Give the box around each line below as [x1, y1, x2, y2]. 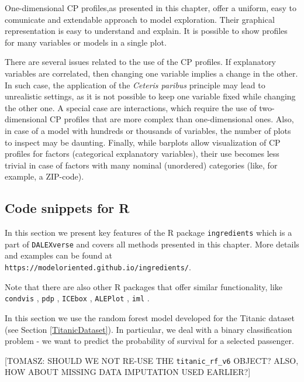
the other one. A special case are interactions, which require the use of [5, 101, 257, 113]
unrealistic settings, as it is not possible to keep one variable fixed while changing [5, 90, 296, 102]
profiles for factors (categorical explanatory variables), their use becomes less [5, 147, 279, 160]
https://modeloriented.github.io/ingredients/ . [5, 261, 191, 273]
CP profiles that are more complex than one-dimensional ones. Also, [50, 113, 294, 125]
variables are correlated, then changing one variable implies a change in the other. [5, 67, 298, 79]
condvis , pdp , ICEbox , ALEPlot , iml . [5, 292, 150, 304]
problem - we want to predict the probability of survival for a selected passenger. [5, 335, 294, 347]
